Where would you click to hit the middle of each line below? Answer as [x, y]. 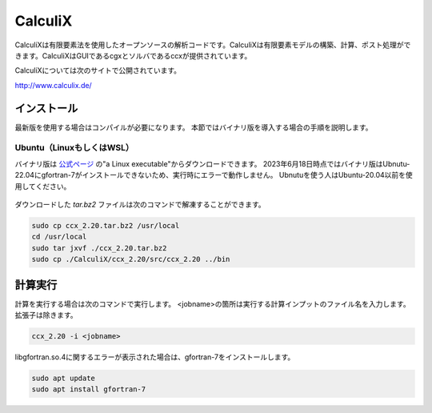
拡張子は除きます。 [46, 315]
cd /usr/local [59, 237]
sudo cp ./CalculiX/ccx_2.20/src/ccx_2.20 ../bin [131, 259]
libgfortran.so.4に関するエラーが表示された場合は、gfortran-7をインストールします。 [155, 357]
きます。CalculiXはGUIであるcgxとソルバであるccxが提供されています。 [133, 55]
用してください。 [43, 186]
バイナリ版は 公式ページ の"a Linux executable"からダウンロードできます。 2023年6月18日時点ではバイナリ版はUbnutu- [212, 163]
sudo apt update [64, 378]
